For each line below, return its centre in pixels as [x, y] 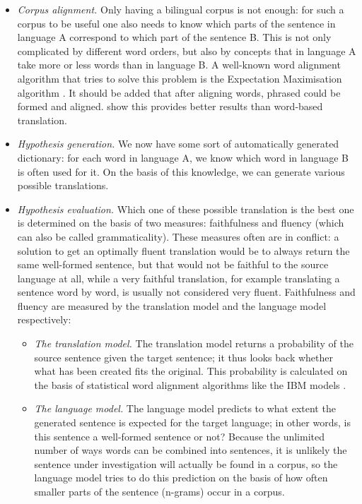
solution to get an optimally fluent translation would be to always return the [183, 250]
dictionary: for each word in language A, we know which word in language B [183, 157]
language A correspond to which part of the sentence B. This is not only [174, 37]
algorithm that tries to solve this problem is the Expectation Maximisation [180, 78]
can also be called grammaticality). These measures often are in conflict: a [178, 236]
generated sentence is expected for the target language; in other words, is [192, 422]
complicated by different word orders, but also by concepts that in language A [187, 50]
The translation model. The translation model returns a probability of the [194, 343]
